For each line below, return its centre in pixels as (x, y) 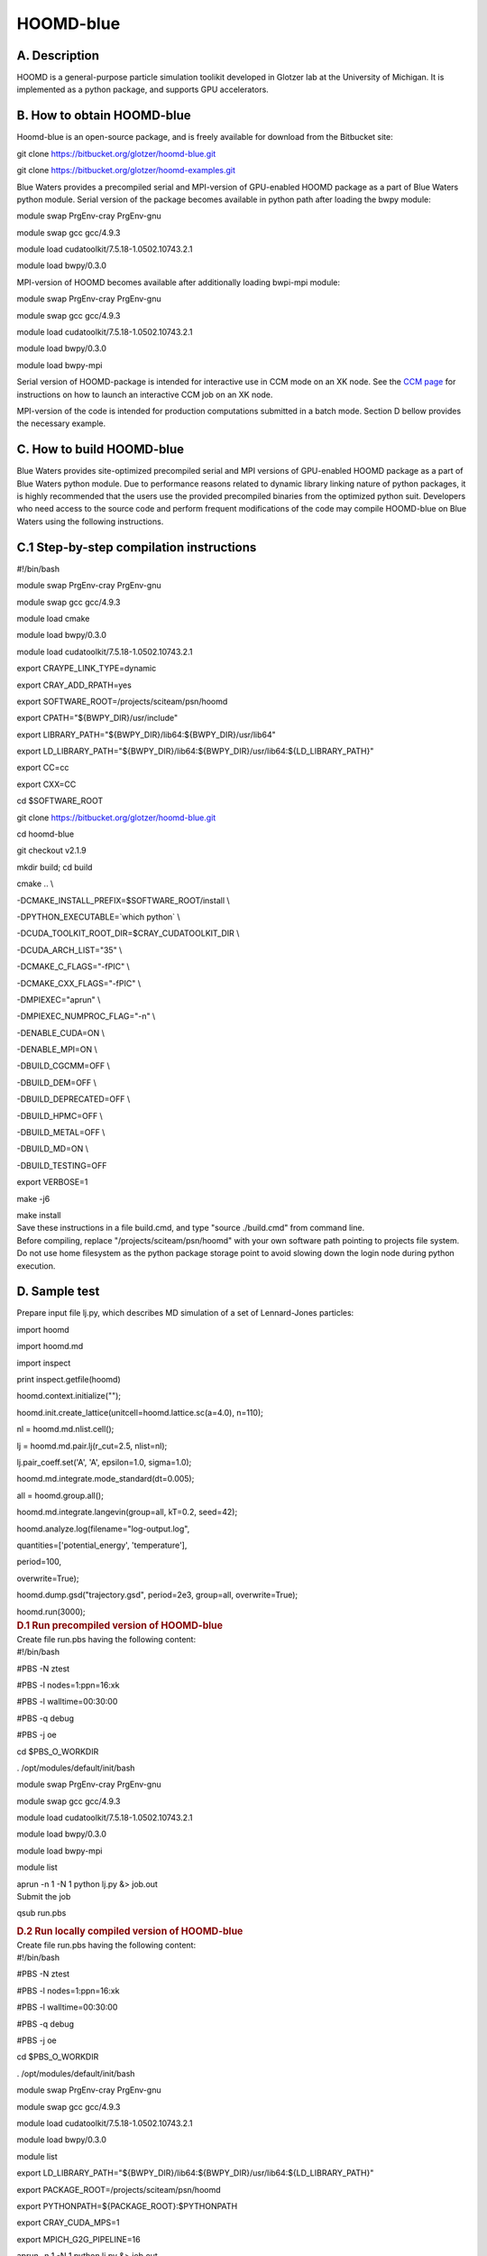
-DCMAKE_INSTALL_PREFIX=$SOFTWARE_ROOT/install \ (123, 900)
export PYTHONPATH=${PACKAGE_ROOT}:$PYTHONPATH (127, 2205)
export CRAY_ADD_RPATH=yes (74, 685)
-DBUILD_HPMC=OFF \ (60, 1115)
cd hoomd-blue (46, 834)
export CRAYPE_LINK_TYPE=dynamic (87, 669)
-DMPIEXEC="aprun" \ (59, 999)
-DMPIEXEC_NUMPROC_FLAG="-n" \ (86, 1016)
